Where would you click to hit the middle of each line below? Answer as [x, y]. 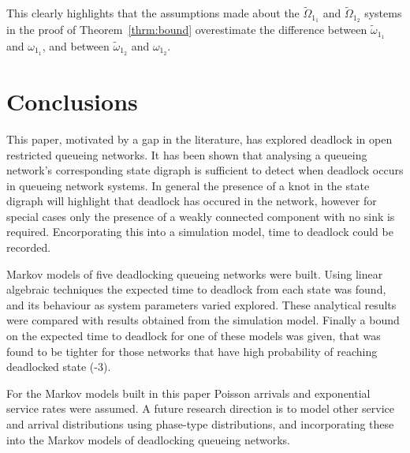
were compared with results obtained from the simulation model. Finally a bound [203, 320]
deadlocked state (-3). [59, 367]
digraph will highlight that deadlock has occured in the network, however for [192, 201]
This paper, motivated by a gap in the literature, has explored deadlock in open [199, 139]
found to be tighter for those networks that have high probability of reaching [192, 351]
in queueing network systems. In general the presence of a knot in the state [188, 185]
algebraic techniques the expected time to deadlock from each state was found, [196, 289]
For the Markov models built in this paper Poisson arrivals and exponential [188, 393]
